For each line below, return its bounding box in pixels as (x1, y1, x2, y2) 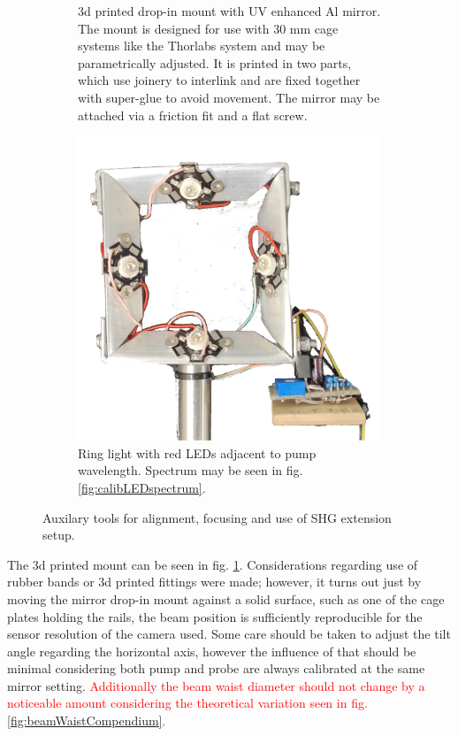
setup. (42, 525, 75, 544)
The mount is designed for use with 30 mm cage (78, 19, 339, 37)
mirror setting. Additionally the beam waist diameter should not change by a (7, 676, 425, 694)
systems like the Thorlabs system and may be (78, 36, 325, 55)
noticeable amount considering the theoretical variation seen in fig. (7, 694, 368, 712)
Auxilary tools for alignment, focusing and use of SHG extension (42, 508, 392, 526)
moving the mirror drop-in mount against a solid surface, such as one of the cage (7, 589, 445, 608)
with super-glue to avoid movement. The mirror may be (78, 88, 380, 106)
